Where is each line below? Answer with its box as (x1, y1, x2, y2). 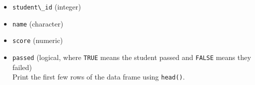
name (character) (12, 18, 63, 28)
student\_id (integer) (12, 1, 81, 11)
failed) (12, 61, 32, 72)
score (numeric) (12, 35, 63, 45)
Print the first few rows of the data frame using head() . (12, 71, 185, 82)
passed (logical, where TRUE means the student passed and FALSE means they (12, 51, 251, 62)
